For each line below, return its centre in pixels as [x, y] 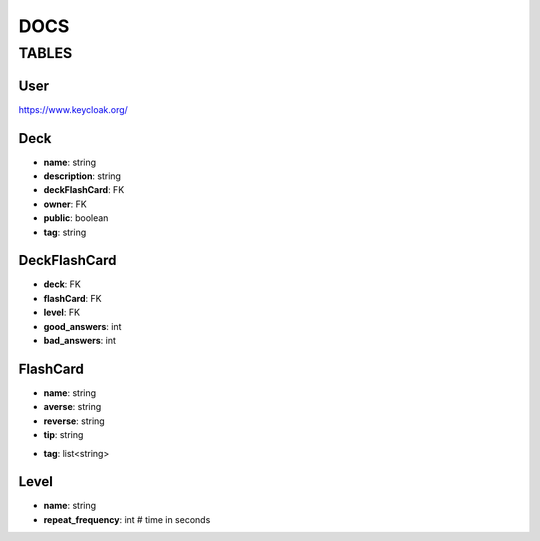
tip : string [63, 435]
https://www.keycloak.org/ [73, 109]
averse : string [72, 407]
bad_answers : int [80, 341]
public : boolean [76, 218]
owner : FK [65, 204]
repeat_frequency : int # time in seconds [127, 519]
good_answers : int [82, 326]
